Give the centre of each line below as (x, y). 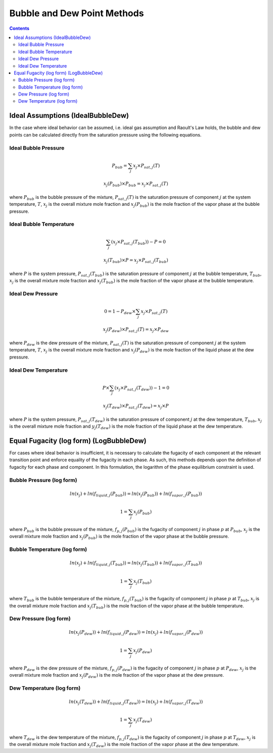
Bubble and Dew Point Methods (77, 13)
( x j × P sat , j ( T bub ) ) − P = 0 (139, 243)
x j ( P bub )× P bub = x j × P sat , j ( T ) (136, 185)
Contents (19, 28)
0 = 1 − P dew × (120, 312)
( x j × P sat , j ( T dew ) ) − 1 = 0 (142, 388)
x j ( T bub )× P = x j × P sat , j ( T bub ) (136, 261)
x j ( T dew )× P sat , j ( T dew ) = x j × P (136, 407)
